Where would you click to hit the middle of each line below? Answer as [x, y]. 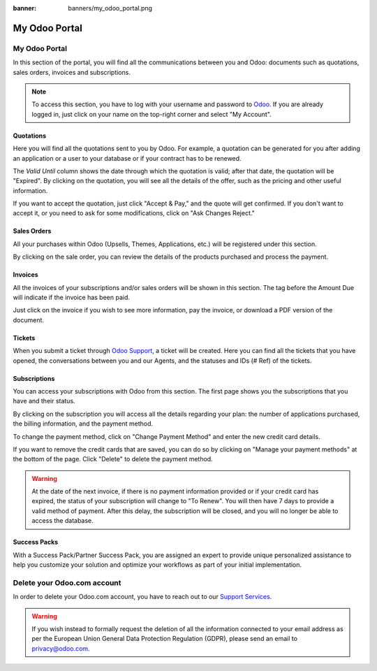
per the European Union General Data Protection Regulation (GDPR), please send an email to [165, 639]
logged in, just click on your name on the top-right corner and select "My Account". [151, 114]
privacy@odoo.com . [61, 648]
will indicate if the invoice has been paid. [72, 298]
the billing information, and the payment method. [83, 424]
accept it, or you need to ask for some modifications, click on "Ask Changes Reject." [134, 213]
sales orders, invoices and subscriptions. [72, 72]
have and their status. [44, 401]
